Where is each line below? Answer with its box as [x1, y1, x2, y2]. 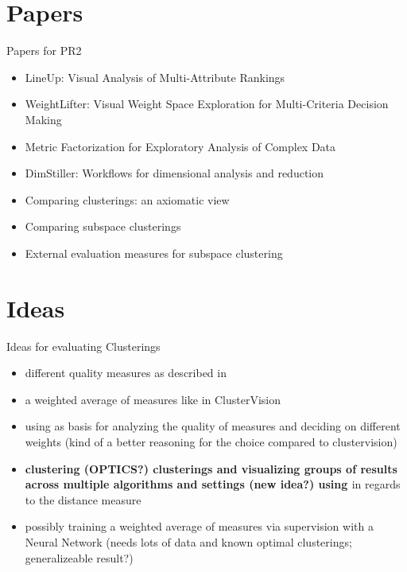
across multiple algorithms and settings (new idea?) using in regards [25, 476, 401, 492]
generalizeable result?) [25, 549, 134, 566]
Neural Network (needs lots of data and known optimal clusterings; [25, 533, 352, 550]
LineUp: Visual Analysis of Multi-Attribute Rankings [25, 68, 285, 85]
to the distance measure [25, 491, 141, 508]
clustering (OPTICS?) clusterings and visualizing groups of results [25, 460, 397, 477]
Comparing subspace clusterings [25, 218, 181, 235]
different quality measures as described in [25, 364, 227, 381]
